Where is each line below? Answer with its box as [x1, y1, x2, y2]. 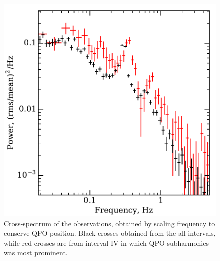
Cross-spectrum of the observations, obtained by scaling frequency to [4, 218, 215, 228]
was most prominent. [4, 247, 68, 258]
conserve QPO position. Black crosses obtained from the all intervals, [4, 228, 216, 238]
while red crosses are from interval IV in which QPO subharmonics [4, 237, 209, 248]
